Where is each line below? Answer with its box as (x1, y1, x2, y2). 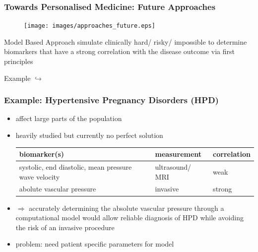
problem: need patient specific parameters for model (15, 239, 174, 249)
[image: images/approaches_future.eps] (24, 22, 155, 30)
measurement (155, 149, 202, 159)
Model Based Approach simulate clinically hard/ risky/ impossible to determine (4, 36, 247, 47)
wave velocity (19, 171, 60, 182)
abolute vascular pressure (19, 184, 96, 194)
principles (4, 56, 33, 66)
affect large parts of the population (15, 113, 122, 124)
